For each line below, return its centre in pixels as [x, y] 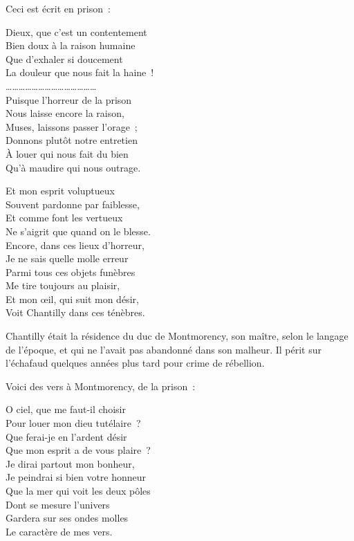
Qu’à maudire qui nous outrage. [73, 167]
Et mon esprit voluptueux [60, 191]
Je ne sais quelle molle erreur [67, 258]
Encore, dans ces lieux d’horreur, [75, 245]
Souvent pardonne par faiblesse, [73, 204]
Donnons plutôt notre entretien [72, 140]
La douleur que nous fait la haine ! [80, 72]
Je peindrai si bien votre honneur [76, 477]
